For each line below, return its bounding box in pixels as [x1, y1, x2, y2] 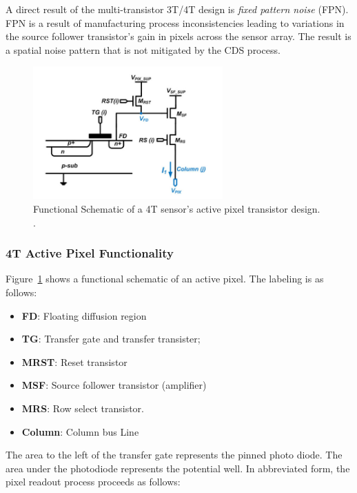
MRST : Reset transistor [21, 354, 127, 369]
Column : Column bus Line [21, 424, 139, 438]
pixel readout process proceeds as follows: [6, 474, 181, 489]
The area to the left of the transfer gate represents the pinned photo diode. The [6, 447, 343, 462]
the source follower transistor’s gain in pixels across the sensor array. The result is [6, 29, 351, 43]
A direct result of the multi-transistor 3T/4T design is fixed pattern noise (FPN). [6, 2, 349, 16]
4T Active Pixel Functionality [6, 244, 174, 262]
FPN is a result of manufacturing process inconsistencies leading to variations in [6, 15, 345, 30]
